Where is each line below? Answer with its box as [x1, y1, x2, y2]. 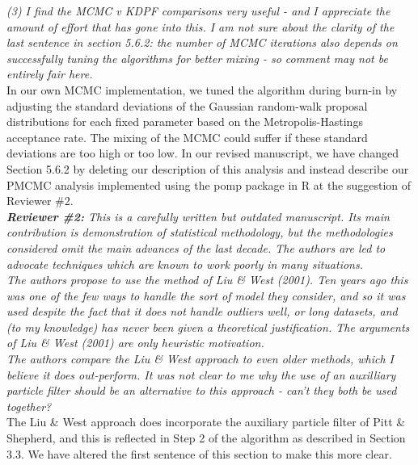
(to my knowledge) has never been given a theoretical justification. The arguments [6, 318, 410, 335]
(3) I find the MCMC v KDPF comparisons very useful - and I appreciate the [6, 2, 391, 19]
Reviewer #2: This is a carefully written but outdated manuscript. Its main [6, 207, 390, 224]
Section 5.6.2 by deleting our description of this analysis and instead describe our [6, 160, 409, 177]
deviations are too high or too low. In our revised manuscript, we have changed [6, 145, 399, 161]
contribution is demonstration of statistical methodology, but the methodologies [6, 224, 393, 241]
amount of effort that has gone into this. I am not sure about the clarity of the [6, 18, 395, 35]
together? [6, 397, 52, 414]
